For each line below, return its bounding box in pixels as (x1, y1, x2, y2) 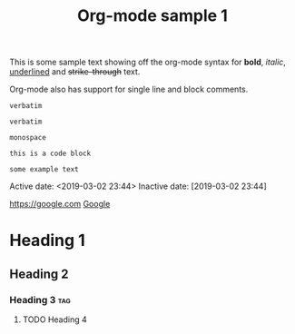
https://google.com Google (9, 199, 111, 210)
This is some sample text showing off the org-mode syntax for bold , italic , (9, 56, 286, 68)
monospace (9, 133, 47, 142)
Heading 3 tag (9, 293, 71, 306)
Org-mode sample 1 (76, 5, 229, 26)
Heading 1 (9, 231, 86, 250)
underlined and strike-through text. (9, 66, 141, 77)
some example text (9, 165, 79, 174)
